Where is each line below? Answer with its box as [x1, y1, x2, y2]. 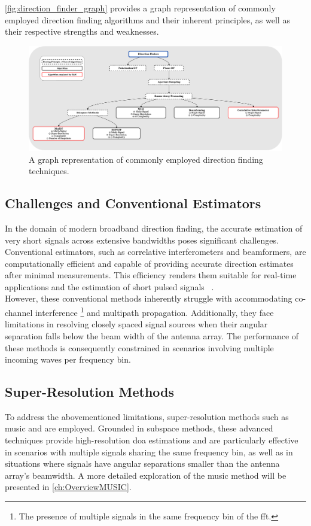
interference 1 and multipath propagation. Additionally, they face [35, 305, 274, 318]
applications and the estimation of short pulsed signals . [5, 280, 214, 293]
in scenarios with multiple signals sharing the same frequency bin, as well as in [5, 445, 293, 458]
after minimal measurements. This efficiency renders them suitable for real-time [5, 269, 297, 281]
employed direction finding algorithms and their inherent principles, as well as [5, 13, 290, 26]
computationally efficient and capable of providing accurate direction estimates [5, 257, 294, 269]
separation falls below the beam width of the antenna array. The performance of [5, 329, 299, 342]
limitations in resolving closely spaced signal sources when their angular [5, 318, 268, 330]
